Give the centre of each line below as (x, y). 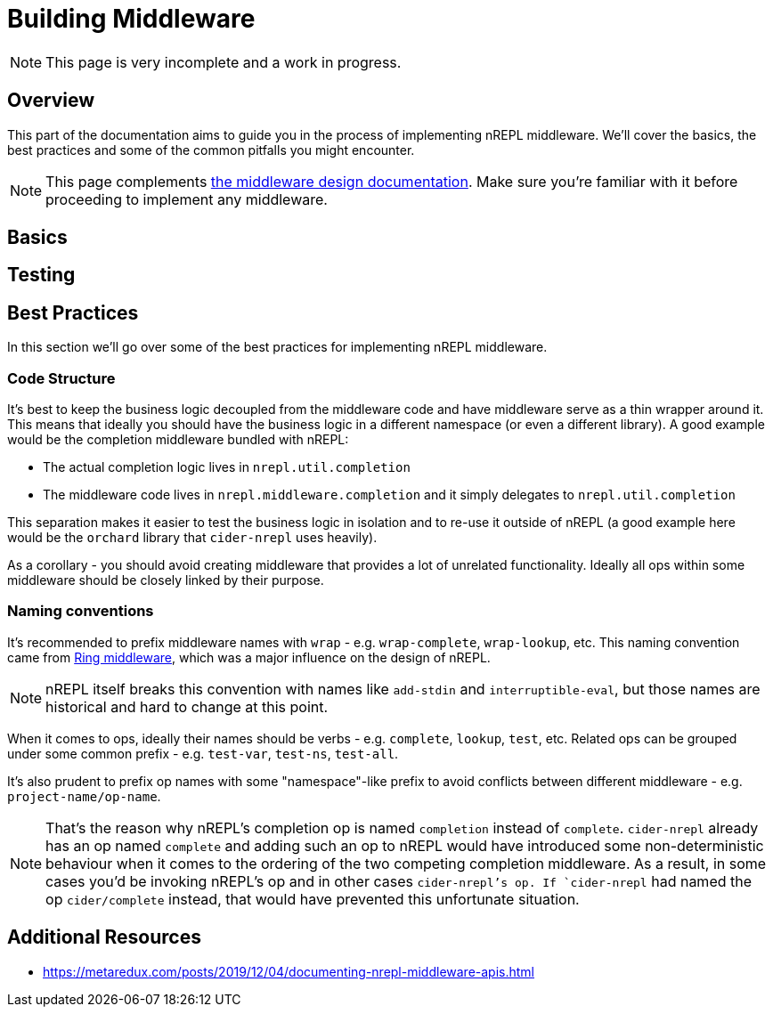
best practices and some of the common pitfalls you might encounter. (211, 150)
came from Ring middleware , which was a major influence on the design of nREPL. (249, 657)
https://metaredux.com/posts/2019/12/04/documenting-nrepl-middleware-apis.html (289, 971)
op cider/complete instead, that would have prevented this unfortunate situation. (313, 899)
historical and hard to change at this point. (187, 706)
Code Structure (61, 378)
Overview (51, 101)
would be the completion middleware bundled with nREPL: (178, 440)
